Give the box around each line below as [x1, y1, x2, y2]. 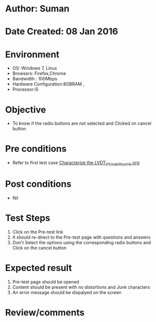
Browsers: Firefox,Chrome [12, 70, 66, 76]
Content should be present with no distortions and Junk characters [12, 284, 151, 290]
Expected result [5, 263, 72, 274]
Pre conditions [5, 143, 67, 155]
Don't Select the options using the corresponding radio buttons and [12, 239, 151, 245]
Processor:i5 [12, 86, 39, 92]
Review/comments [5, 307, 85, 318]
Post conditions [5, 178, 72, 190]
